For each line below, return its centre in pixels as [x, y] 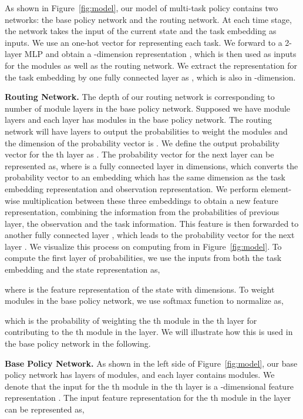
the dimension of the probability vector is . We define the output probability [142, 143]
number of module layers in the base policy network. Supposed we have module [148, 108]
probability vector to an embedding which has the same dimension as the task [145, 177]
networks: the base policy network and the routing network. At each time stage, [148, 19]
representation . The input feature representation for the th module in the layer [148, 398]
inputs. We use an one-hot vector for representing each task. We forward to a [144, 42]
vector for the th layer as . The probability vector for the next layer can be [139, 154]
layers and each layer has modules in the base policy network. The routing [139, 120]
